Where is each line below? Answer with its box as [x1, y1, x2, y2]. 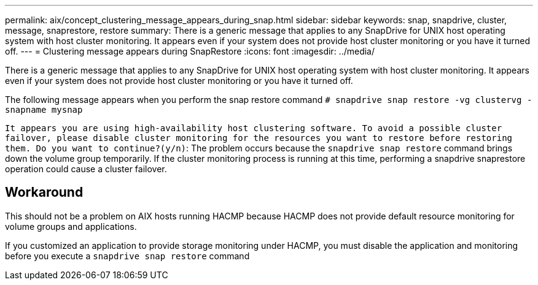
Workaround [5, 184, 84, 200]
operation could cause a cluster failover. [5, 164, 167, 174]
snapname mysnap [5, 105, 83, 115]
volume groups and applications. [5, 221, 137, 232]
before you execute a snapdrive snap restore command [5, 250, 250, 261]
